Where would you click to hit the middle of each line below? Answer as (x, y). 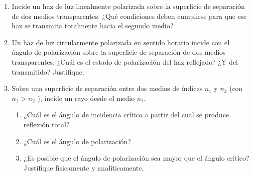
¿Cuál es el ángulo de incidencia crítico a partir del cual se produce (126, 115)
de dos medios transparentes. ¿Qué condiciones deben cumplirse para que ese (129, 16)
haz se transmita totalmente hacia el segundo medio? (93, 26)
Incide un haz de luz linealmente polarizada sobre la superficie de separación (128, 6)
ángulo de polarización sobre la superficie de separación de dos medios (119, 52)
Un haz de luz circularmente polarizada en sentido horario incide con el (121, 42)
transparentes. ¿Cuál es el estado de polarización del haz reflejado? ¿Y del (125, 61)
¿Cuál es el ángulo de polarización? (77, 141)
